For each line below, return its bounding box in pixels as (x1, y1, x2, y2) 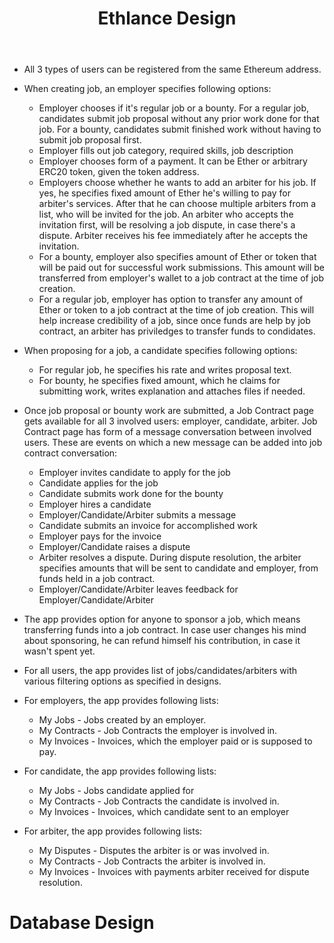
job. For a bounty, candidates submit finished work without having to (38, 123, 322, 136)
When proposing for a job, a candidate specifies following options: (23, 345, 298, 357)
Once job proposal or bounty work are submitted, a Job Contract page (23, 405, 314, 417)
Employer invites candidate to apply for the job (38, 467, 231, 479)
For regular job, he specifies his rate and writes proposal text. (38, 364, 292, 376)
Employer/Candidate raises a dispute (38, 541, 191, 553)
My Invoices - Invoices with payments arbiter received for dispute (38, 866, 310, 878)
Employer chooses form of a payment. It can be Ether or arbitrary (38, 155, 308, 167)
